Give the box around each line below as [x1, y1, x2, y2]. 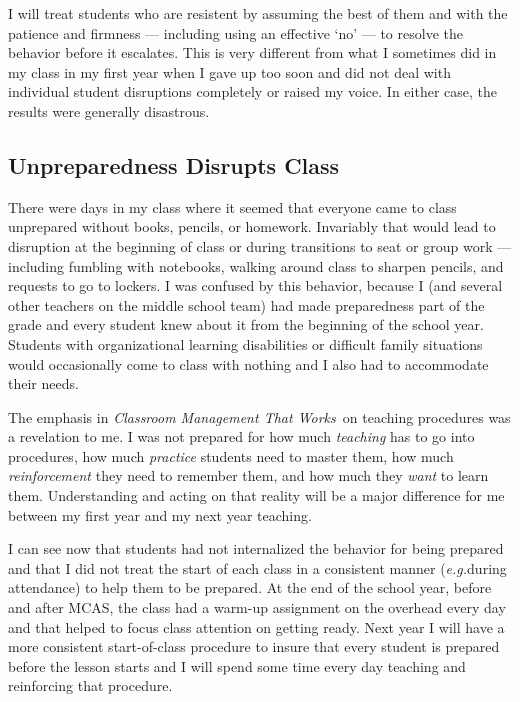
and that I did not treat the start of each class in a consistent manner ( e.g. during [8, 557, 507, 578]
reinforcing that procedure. [8, 675, 173, 696]
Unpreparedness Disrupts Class [8, 149, 340, 180]
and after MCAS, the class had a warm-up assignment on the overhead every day [8, 597, 506, 618]
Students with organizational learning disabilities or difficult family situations [8, 333, 483, 354]
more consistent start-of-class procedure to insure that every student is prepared [8, 636, 500, 657]
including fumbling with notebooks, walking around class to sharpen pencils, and [8, 255, 504, 276]
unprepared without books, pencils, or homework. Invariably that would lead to [8, 216, 496, 237]
